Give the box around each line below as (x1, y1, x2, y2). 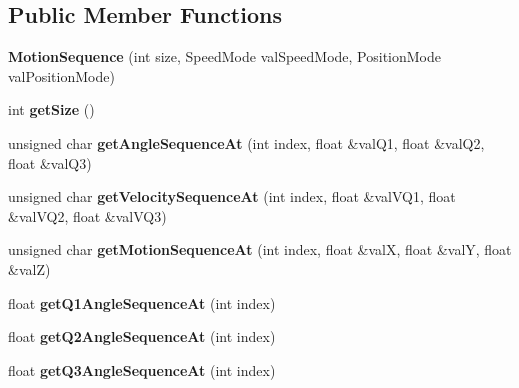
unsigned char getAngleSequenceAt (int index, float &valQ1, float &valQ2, (8, 132, 485, 153)
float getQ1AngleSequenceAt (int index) (8, 292, 276, 313)
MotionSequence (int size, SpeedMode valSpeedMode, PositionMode (8, 46, 442, 67)
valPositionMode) (8, 65, 115, 86)
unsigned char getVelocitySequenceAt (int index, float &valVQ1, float (8, 186, 456, 207)
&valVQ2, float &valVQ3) (8, 205, 167, 226)
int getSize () (8, 99, 95, 120)
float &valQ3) (8, 152, 92, 173)
